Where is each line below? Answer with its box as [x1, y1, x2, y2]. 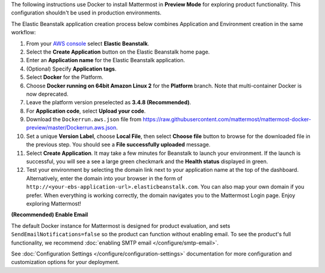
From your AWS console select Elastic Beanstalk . [26, 40, 150, 47]
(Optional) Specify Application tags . [26, 65, 117, 72]
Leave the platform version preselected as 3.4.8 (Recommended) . [26, 99, 191, 106]
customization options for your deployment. [11, 259, 120, 266]
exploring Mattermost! [26, 199, 81, 207]
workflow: [11, 29, 36, 36]
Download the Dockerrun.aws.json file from [26, 116, 141, 123]
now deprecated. [26, 90, 69, 98]
